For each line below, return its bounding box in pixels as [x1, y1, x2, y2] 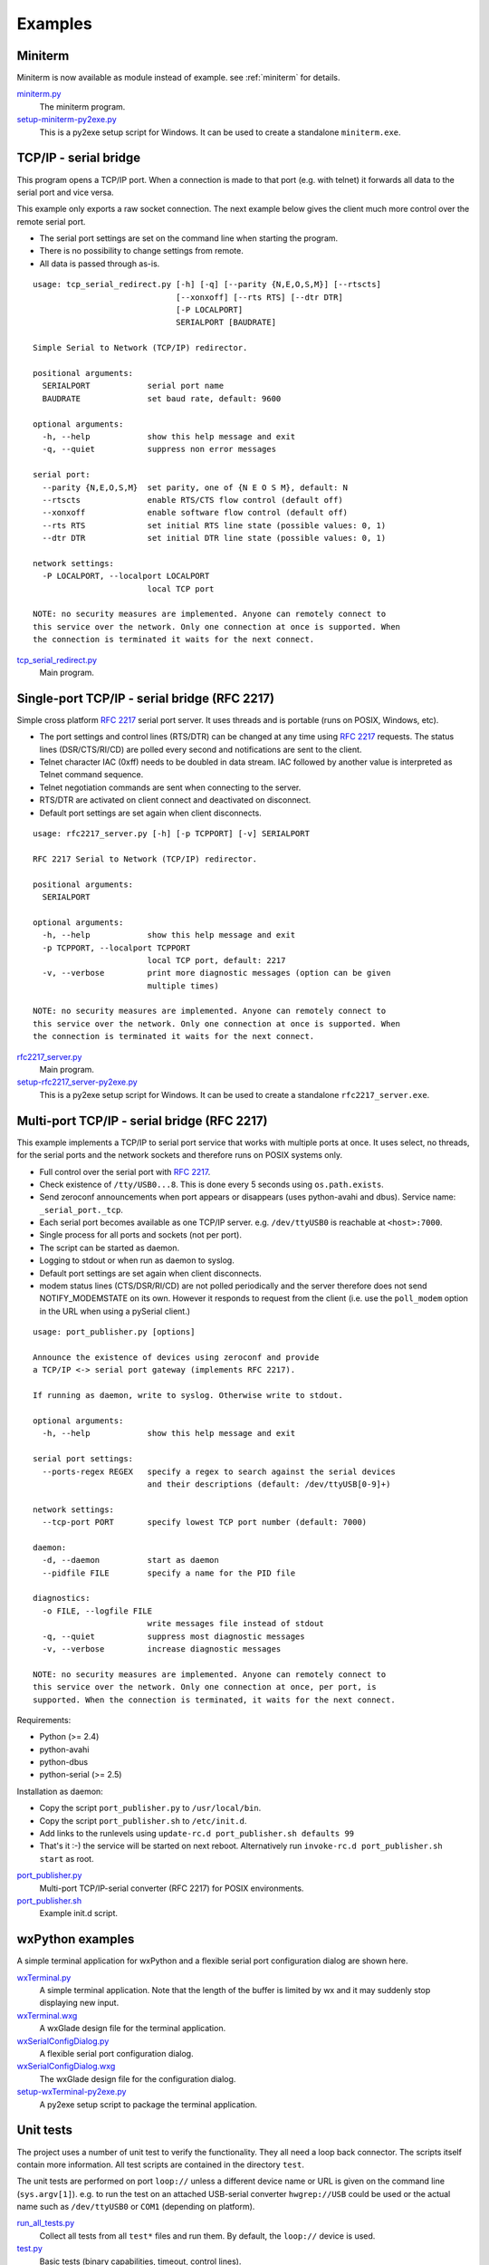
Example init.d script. [39, 1908, 118, 1919]
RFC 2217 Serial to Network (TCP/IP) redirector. [33, 853, 258, 864]
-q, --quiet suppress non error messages [42, 444, 276, 455]
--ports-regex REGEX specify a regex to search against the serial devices [42, 1466, 396, 1477]
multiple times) [147, 980, 219, 991]
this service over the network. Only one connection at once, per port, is [33, 1682, 377, 1692]
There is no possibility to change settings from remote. [39, 246, 244, 256]
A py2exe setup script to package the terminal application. [39, 2098, 257, 2110]
